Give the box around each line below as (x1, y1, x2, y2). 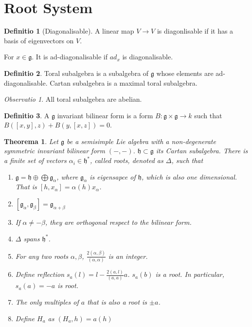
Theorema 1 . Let (4, 136, 58, 146)
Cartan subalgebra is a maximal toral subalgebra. (50, 77, 198, 88)
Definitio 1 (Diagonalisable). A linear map (4, 26, 134, 36)
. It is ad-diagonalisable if (32, 52, 108, 62)
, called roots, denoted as (90, 155, 163, 165)
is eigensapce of (90, 171, 136, 182)
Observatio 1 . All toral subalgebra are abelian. (4, 94, 142, 104)
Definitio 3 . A (4, 110, 50, 120)
